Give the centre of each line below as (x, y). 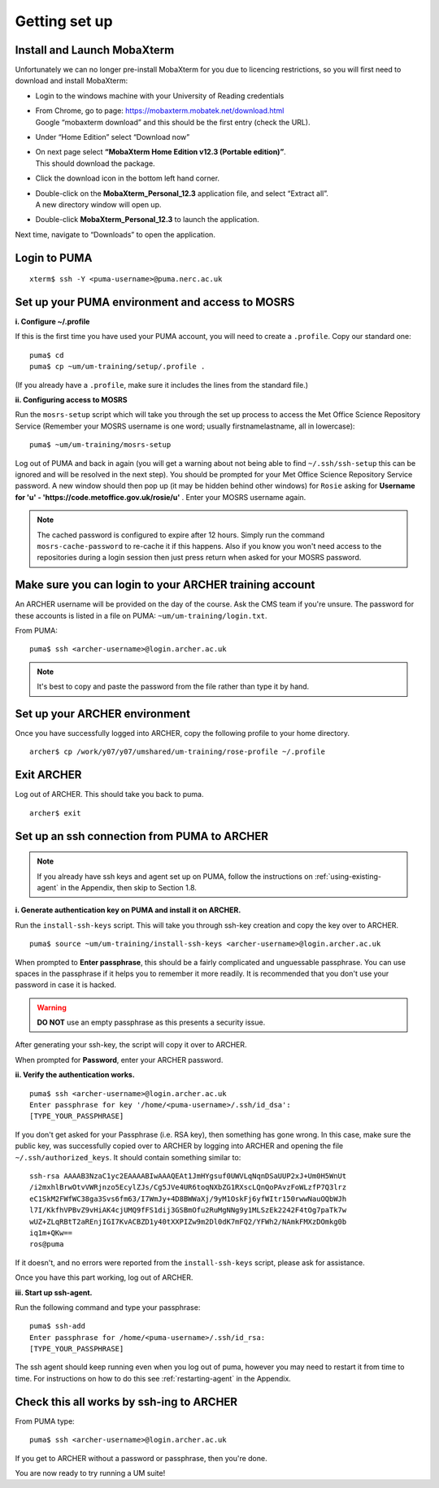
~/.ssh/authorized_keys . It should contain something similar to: (128, 1157)
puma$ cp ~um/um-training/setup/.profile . (117, 367)
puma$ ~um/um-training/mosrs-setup (100, 445)
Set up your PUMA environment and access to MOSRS (155, 302)
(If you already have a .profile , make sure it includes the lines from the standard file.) (162, 385)
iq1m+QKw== (51, 1233)
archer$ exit (55, 813)
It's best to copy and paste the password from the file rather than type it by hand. (173, 686)
